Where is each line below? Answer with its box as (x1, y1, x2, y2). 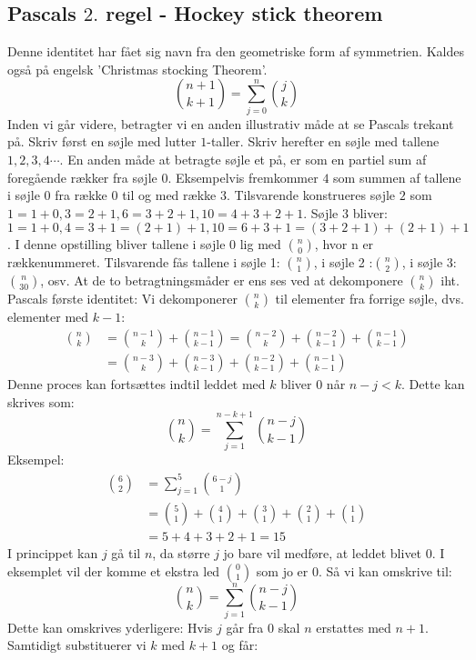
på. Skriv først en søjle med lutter (7, 132, 197, 151)
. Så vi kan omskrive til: (319, 561, 452, 580)
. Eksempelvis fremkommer (167, 167, 319, 186)
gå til (111, 543, 141, 562)
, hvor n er (314, 235, 374, 254)
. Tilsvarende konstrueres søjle (226, 185, 396, 205)
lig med (239, 235, 281, 254)
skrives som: (7, 392, 75, 411)
